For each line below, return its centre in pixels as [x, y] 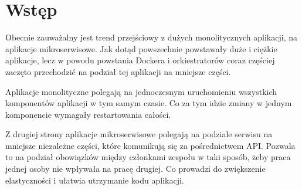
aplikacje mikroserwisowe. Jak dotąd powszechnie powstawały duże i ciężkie [141, 48]
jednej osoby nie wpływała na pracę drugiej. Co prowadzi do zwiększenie [135, 169]
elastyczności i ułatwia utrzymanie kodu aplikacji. [95, 180]
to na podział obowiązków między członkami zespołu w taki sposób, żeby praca [148, 157]
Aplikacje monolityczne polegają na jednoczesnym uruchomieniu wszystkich [141, 91]
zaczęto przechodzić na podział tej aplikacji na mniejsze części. [118, 71]
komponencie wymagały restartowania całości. [88, 114]
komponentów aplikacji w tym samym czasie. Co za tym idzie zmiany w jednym [149, 103]
